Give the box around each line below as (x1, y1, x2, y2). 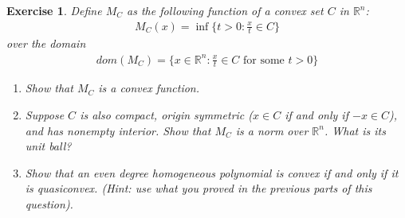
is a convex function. (98, 80, 200, 96)
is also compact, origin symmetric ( (80, 107, 254, 123)
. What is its (324, 122, 386, 138)
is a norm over (235, 122, 309, 138)
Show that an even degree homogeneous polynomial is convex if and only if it (25, 164, 399, 181)
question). (25, 195, 73, 212)
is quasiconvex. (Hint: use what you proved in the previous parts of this (25, 180, 372, 197)
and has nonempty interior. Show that (25, 122, 211, 138)
